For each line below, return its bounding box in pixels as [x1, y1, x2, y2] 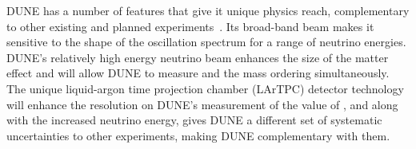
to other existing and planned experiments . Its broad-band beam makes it [6, 18, 374, 34]
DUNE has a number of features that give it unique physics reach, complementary [6, 2, 410, 18]
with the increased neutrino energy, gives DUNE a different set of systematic [6, 112, 382, 128]
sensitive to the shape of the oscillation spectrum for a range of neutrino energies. [6, 33, 406, 50]
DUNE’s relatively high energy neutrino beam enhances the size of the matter [6, 49, 389, 65]
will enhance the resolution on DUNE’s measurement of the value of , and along [6, 96, 398, 112]
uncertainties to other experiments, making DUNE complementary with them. [6, 127, 390, 143]
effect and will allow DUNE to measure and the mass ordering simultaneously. [6, 65, 390, 81]
